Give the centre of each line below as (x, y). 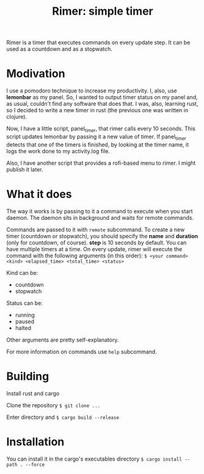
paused (25, 321)
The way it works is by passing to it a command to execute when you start (100, 211)
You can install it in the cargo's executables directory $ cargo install (94, 459)
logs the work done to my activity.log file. (58, 151)
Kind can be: (22, 273)
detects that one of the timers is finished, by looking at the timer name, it (98, 145)
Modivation (36, 74)
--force (35, 465)
